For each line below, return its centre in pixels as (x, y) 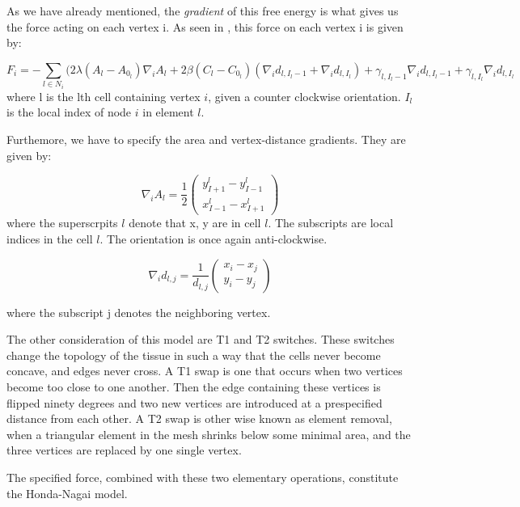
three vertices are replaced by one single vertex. (124, 450)
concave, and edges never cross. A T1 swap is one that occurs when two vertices (205, 371)
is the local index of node (69, 112)
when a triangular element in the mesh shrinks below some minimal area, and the (209, 434)
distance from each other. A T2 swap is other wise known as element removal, (199, 418)
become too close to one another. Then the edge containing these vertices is (194, 386)
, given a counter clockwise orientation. (304, 96)
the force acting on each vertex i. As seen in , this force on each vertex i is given (205, 26)
